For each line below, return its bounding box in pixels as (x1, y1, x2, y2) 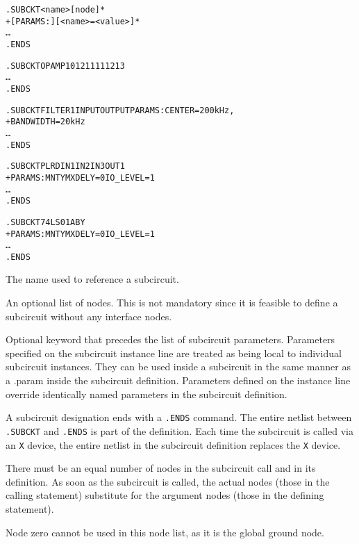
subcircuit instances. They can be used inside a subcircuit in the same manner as (6, 359, 351, 374)
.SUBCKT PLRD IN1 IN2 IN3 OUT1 (6, 161, 125, 172)
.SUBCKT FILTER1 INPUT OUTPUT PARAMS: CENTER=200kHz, (6, 105, 235, 115)
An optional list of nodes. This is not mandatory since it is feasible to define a (6, 295, 338, 310)
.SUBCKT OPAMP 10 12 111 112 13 (6, 60, 125, 71)
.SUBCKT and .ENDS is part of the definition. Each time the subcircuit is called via (6, 423, 354, 438)
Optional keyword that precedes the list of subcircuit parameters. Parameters (6, 332, 335, 347)
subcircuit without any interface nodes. (6, 308, 172, 323)
